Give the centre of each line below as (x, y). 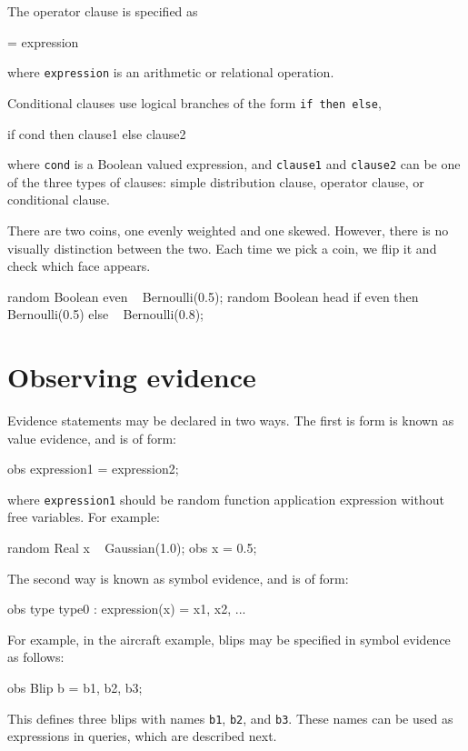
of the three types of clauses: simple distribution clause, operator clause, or (216, 181)
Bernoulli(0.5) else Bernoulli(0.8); (106, 314)
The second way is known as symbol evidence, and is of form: (178, 578)
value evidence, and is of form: (92, 438)
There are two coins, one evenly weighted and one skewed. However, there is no (228, 230)
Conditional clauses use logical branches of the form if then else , (194, 102)
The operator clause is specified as (103, 11)
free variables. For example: (84, 517)
